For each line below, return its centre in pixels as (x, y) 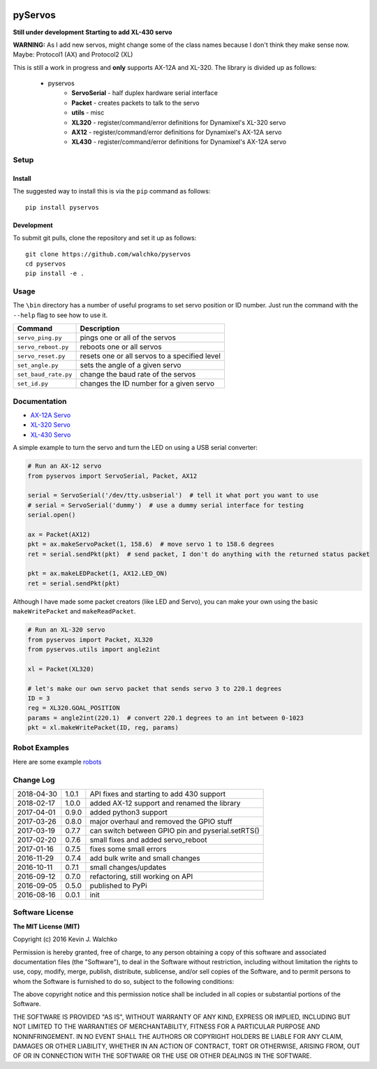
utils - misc (88, 112)
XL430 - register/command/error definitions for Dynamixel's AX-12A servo (179, 142)
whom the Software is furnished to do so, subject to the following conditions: (124, 981)
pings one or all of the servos (128, 337)
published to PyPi (118, 885)
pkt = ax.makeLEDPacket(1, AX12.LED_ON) (97, 574)
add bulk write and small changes (145, 858)
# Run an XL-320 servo (66, 630)
